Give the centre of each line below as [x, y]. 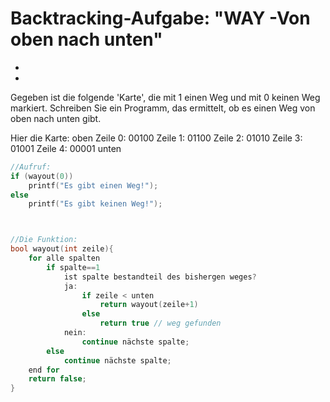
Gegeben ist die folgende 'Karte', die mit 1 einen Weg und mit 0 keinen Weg [165, 97]
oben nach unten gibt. [56, 118]
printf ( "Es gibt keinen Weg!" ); [95, 204]
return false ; [57, 379]
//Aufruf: [31, 167]
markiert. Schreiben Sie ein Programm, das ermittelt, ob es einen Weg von [163, 108]
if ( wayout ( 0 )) [42, 176]
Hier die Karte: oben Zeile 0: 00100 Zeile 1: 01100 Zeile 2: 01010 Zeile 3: [156, 138]
